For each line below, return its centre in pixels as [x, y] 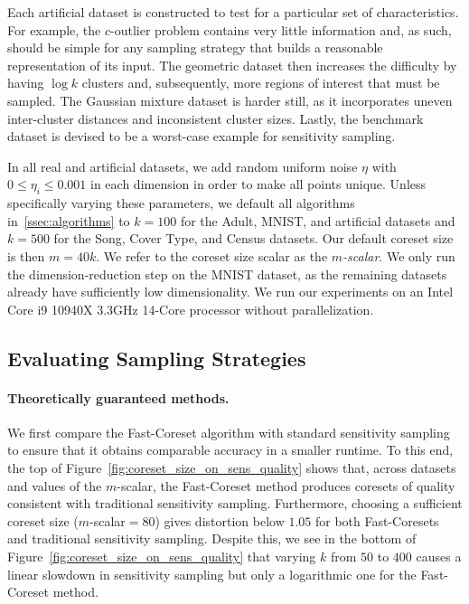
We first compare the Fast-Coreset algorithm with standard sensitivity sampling [229, 432]
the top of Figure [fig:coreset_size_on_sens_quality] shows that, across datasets [232, 468]
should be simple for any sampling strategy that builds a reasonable [195, 47]
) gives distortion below [220, 520]
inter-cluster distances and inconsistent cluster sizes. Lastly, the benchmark [216, 118]
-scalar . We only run [399, 255]
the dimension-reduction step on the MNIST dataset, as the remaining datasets [227, 274]
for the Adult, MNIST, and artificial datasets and [318, 220]
